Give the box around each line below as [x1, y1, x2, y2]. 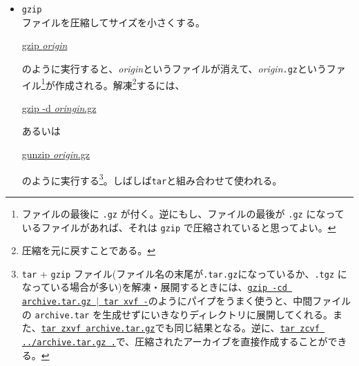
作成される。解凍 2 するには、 [55, 75, 185, 92]
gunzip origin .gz [21, 146, 90, 161]
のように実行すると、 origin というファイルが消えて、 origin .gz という [21, 61, 327, 75]
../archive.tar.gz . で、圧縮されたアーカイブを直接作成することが [21, 334, 328, 349]
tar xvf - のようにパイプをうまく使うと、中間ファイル [104, 293, 351, 308]
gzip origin [21, 38, 68, 52]
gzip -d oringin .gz [21, 100, 97, 115]
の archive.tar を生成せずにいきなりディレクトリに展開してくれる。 [21, 307, 333, 321]
